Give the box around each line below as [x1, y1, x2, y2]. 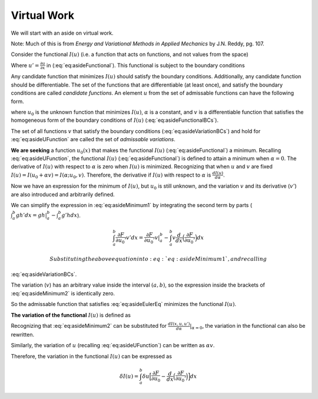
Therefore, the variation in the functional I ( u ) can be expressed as [11, 353, 172, 360]
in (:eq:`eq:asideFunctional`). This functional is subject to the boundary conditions [46, 62, 245, 69]
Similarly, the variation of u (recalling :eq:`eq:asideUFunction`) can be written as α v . [11, 342, 215, 349]
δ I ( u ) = [120, 373, 139, 380]
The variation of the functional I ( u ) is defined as [11, 311, 131, 318]
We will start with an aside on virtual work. [11, 29, 114, 36]
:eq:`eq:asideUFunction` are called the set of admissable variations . [11, 136, 176, 143]
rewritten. [11, 331, 35, 338]
